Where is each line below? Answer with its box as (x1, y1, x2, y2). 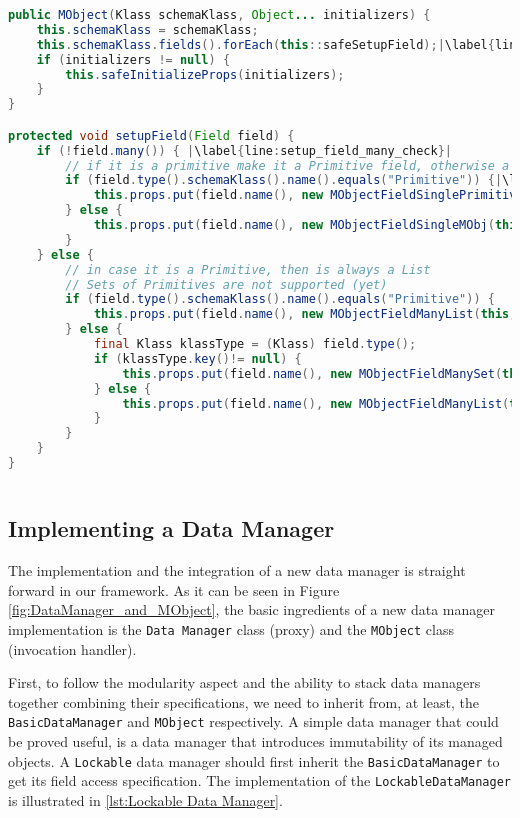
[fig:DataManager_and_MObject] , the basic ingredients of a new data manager (8, 599, 496, 620)
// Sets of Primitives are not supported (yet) (65, 277, 388, 292)
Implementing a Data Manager (8, 513, 335, 544)
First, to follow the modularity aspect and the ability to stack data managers (8, 672, 481, 693)
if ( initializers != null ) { (36, 52, 231, 67)
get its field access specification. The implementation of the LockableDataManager (8, 770, 512, 791)
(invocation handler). (8, 638, 137, 659)
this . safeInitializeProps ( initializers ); (65, 67, 345, 82)
